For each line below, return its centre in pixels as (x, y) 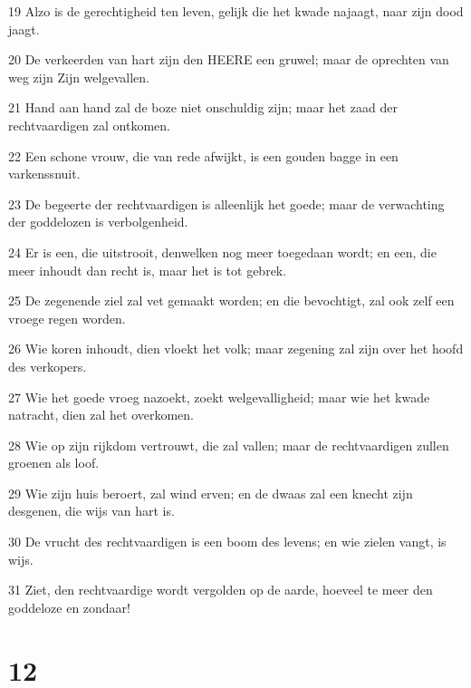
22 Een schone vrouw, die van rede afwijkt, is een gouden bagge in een (203, 155)
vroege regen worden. (67, 318)
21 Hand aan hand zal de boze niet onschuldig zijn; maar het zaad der (203, 107)
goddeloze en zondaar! (69, 607)
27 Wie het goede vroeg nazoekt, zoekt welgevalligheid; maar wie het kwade (219, 397)
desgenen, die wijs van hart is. (91, 511)
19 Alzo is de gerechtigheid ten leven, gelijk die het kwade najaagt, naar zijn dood (236, 11)
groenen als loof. (54, 463)
